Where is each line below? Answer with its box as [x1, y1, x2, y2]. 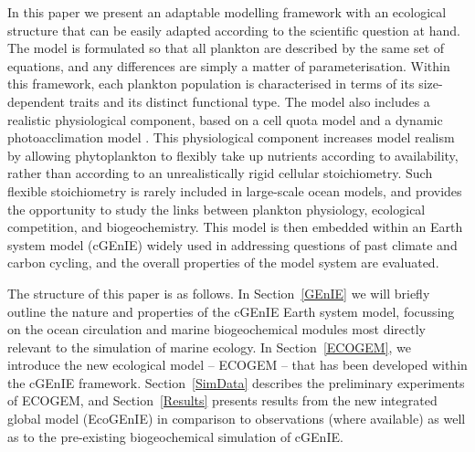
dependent [7, 91, 66, 110]
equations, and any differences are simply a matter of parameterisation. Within [7, 56, 450, 75]
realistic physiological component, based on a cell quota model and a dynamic [7, 110, 443, 129]
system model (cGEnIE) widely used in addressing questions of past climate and [7, 235, 458, 254]
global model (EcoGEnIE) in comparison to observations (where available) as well [7, 409, 466, 428]
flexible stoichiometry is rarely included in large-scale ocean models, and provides [7, 181, 462, 200]
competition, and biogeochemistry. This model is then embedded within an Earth [7, 217, 463, 237]
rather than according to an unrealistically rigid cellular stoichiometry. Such [7, 163, 433, 183]
